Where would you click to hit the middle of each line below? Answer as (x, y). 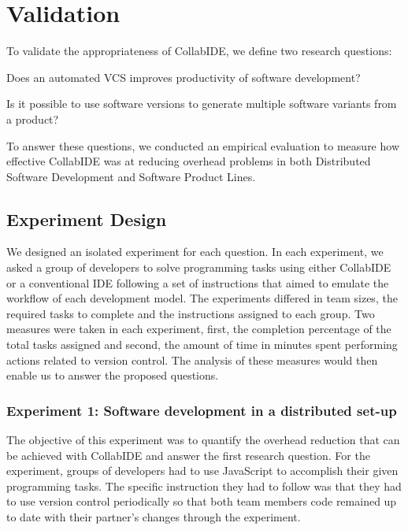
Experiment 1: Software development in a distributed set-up (202, 410)
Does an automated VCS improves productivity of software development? (184, 77)
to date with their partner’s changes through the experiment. (154, 517)
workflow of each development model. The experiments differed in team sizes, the (202, 298)
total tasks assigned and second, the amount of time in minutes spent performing (202, 345)
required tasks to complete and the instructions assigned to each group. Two (191, 313)
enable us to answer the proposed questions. (113, 375)
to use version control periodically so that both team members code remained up (202, 501)
